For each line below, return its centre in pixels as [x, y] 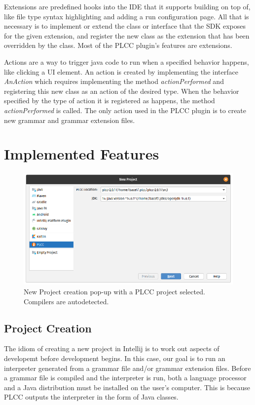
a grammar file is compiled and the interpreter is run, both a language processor [125, 378]
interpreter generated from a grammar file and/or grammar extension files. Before [127, 368]
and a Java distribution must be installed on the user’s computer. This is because [127, 387]
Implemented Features [82, 154]
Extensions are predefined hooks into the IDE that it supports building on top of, [127, 6]
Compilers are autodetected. [66, 301]
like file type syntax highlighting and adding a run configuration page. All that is [127, 16]
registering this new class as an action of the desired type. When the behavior [122, 91]
